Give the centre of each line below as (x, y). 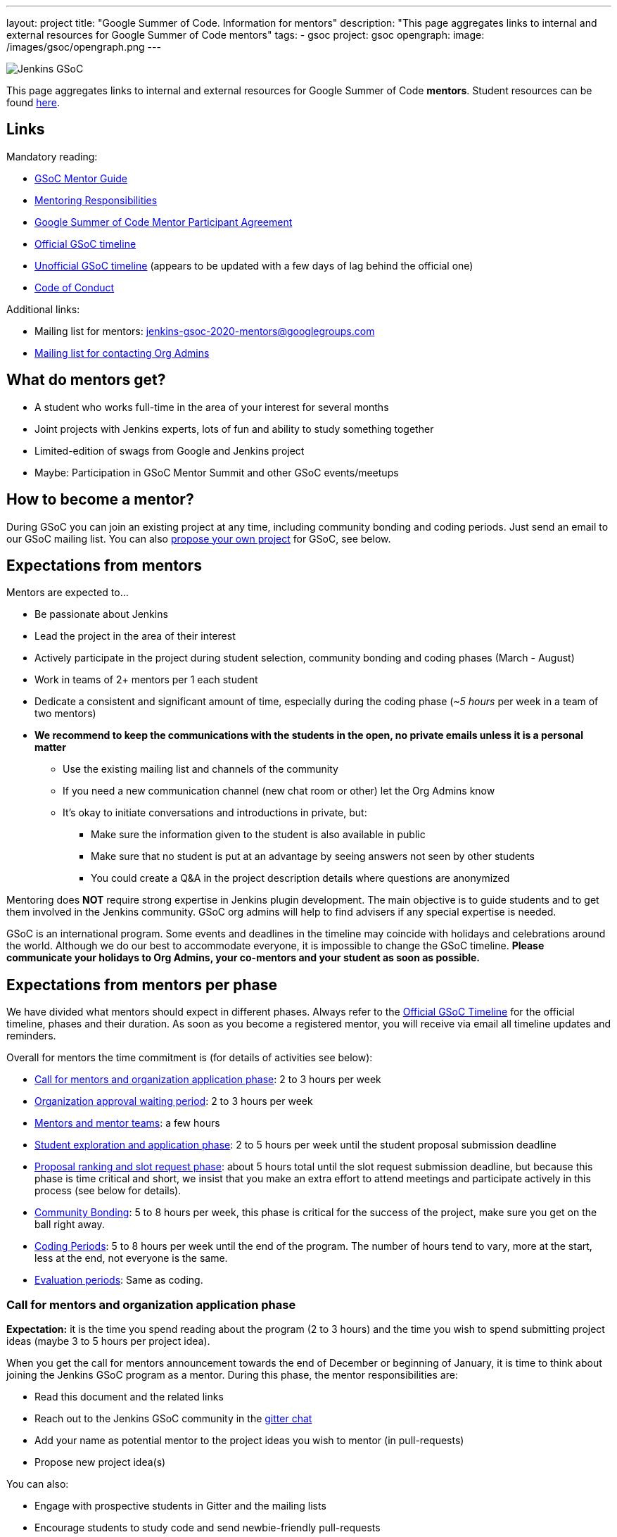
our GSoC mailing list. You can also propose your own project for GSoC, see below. (199, 538)
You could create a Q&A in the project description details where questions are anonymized (300, 878)
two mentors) (65, 714)
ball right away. (70, 1225)
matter (50, 747)
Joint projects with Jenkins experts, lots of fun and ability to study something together (234, 429)
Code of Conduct (75, 287)
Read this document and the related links (129, 1396)
